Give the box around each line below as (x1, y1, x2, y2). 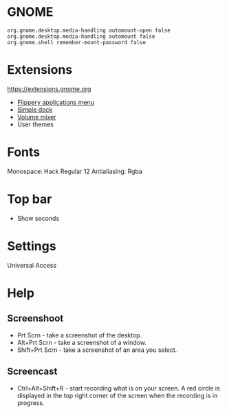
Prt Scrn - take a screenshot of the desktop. (17, 331, 142, 339)
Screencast (7, 366, 58, 377)
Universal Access (7, 261, 57, 269)
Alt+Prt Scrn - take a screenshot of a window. (17, 338, 147, 346)
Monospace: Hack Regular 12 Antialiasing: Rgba (7, 167, 143, 175)
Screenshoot (7, 313, 64, 324)
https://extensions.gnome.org (7, 84, 91, 93)
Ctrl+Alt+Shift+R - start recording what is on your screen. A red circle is (17, 384, 220, 392)
